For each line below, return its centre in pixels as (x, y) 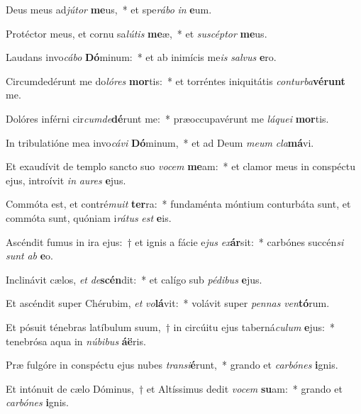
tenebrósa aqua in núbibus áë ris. (76, 341)
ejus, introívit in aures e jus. (66, 180)
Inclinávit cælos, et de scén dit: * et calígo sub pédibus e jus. (134, 279)
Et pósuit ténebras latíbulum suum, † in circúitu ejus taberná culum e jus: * (170, 326)
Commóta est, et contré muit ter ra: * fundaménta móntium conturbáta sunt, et (178, 204)
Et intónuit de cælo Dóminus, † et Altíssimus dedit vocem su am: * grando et (174, 388)
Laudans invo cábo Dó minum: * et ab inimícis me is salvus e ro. (141, 57)
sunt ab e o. (30, 256)
